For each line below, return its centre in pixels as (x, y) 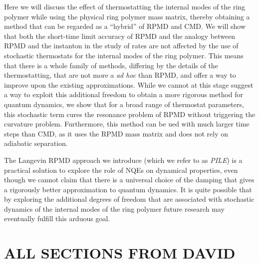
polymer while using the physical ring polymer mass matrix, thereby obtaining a (127, 16)
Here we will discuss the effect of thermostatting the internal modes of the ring (125, 6)
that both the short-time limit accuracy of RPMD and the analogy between (120, 36)
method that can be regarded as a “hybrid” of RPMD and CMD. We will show (125, 26)
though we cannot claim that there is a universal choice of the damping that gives (129, 180)
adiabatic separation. (36, 143)
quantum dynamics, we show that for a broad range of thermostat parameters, (124, 104)
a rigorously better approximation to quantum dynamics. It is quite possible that (128, 189)
